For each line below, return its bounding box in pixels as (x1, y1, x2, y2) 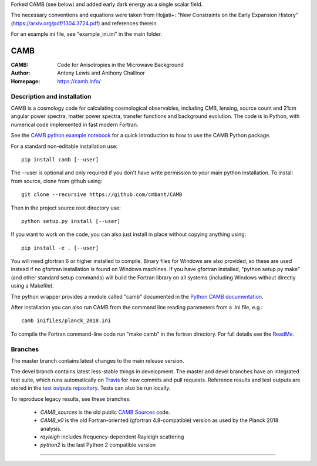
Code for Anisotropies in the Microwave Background (57, 62, 184, 69)
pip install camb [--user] (21, 156, 99, 163)
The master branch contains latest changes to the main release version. (11, 357, 184, 364)
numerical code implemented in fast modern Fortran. (11, 121, 139, 128)
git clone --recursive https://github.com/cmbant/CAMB (21, 191, 183, 198)
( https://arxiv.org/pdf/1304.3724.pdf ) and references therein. (11, 19, 158, 26)
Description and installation (11, 92, 92, 100)
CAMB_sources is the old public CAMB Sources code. (40, 408, 170, 416)
